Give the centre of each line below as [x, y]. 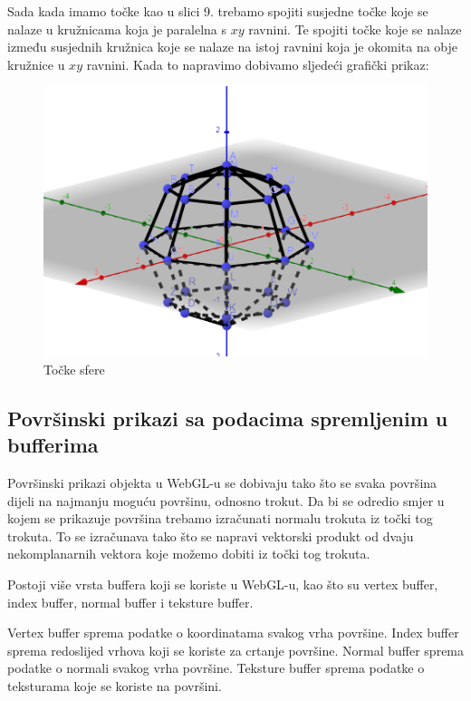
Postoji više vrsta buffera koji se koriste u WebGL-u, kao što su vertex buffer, [223, 584]
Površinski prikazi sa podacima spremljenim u [228, 418]
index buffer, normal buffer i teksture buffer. [130, 602]
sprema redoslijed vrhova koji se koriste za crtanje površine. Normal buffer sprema [236, 650]
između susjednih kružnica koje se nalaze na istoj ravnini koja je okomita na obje [233, 47]
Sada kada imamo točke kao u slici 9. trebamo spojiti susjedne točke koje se [218, 11]
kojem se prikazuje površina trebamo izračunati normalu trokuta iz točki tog [220, 518]
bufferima [53, 445]
